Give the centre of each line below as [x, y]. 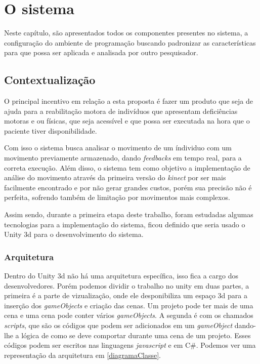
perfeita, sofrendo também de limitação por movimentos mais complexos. [117, 197]
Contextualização [50, 80]
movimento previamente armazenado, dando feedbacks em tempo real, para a [123, 158]
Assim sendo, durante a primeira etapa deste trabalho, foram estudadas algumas [129, 214]
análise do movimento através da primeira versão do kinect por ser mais [115, 177]
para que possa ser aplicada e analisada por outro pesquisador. [101, 52]
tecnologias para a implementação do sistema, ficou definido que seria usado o [125, 224]
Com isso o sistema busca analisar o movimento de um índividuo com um [118, 148]
